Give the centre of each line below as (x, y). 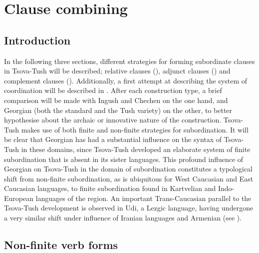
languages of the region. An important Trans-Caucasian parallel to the (143, 198)
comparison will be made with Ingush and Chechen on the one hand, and (116, 100)
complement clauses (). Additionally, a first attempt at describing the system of (126, 80)
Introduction (37, 40)
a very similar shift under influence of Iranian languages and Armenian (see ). (123, 218)
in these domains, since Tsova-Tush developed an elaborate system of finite (136, 149)
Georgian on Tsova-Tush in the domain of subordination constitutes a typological (128, 169)
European (19, 198)
